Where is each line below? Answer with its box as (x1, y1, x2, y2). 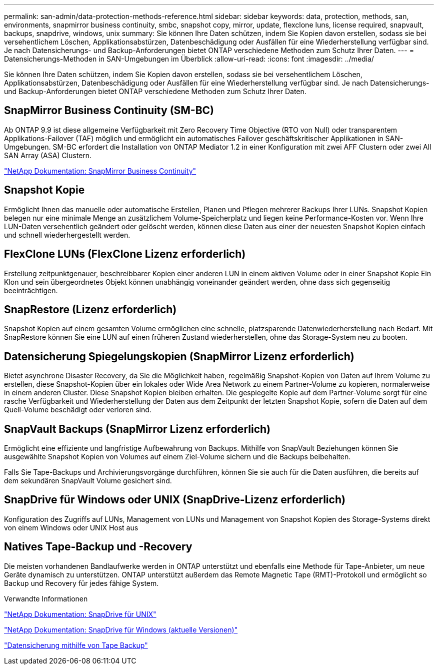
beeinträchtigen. (4, 286, 58, 295)
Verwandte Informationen (4, 594, 88, 603)
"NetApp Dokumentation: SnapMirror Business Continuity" (4, 166, 196, 175)
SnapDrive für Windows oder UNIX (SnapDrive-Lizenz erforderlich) (4, 493, 345, 506)
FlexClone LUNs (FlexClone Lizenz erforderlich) (4, 248, 246, 261)
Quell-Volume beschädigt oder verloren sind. (4, 405, 151, 414)
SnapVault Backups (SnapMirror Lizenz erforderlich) (4, 422, 270, 435)
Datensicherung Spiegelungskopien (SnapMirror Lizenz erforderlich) (4, 350, 354, 363)
